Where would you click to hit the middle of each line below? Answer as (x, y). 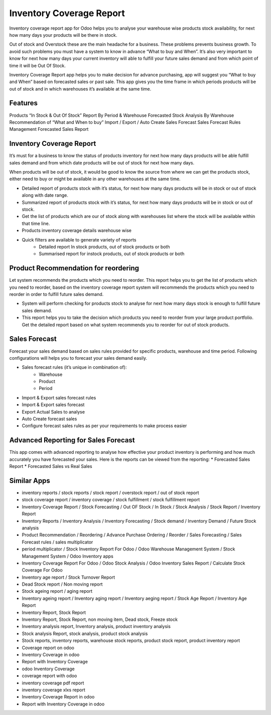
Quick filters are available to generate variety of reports (79, 240)
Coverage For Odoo (42, 570)
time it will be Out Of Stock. (38, 65)
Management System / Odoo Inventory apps (68, 556)
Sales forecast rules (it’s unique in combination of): (74, 367)
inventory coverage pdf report (53, 683)
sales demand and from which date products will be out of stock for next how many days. (102, 163)
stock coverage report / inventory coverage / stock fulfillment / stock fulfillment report (111, 500)
